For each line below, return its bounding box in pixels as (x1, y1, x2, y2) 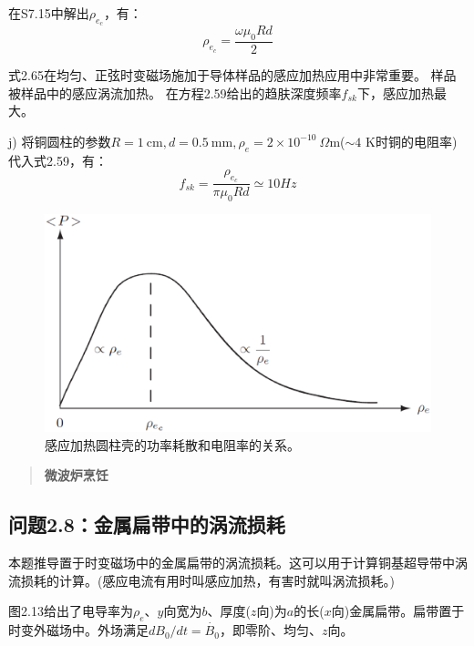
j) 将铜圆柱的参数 (8, 131, 111, 150)
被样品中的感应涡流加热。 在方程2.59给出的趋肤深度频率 (8, 83, 342, 102)
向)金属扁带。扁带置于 (331, 601, 465, 620)
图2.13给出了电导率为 (8, 601, 133, 620)
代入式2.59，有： (8, 150, 108, 169)
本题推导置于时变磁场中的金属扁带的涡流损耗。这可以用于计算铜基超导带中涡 (8, 553, 468, 572)
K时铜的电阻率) (365, 131, 458, 150)
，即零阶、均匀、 (219, 620, 322, 640)
